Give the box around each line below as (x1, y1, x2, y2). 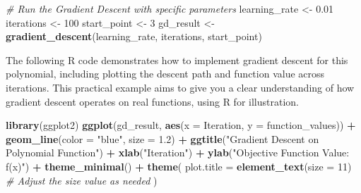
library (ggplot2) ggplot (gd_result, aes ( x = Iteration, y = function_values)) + (6, 118, 356, 132)
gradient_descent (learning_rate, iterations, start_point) (6, 29, 262, 44)
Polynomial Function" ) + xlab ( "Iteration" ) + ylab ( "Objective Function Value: (6, 145, 350, 160)
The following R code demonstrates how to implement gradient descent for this (6, 52, 348, 67)
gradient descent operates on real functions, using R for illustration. (6, 94, 299, 108)
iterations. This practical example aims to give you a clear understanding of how (6, 80, 355, 94)
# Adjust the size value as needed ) (6, 173, 158, 187)
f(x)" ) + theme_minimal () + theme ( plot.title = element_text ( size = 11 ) (6, 158, 352, 173)
